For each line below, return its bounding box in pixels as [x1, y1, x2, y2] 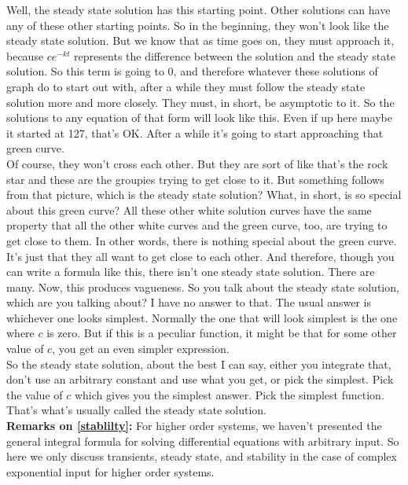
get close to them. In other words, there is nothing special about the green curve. [6, 232, 397, 248]
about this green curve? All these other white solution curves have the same [6, 201, 372, 218]
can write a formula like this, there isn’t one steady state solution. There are [6, 263, 375, 280]
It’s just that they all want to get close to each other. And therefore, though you [6, 248, 395, 264]
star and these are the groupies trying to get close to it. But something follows [6, 171, 384, 187]
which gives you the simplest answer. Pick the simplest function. [74, 386, 384, 402]
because [6, 47, 44, 64]
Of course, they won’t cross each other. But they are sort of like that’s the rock [6, 155, 388, 171]
